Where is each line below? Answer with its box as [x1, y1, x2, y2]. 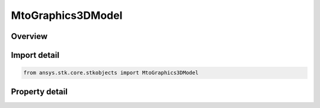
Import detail [11, 50, 59, 60]
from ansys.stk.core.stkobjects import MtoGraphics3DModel [23, 70, 199, 76]
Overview [11, 31, 48, 41]
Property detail [11, 86, 68, 97]
